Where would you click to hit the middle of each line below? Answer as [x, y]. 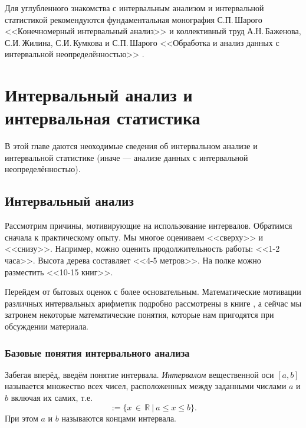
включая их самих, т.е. [52, 398]
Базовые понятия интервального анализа [97, 352]
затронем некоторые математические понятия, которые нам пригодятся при [139, 315]
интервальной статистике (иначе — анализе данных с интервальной [126, 157]
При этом [22, 418]
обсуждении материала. [47, 326]
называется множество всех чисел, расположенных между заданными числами [146, 386]
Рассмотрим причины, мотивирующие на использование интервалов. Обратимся [149, 225]
